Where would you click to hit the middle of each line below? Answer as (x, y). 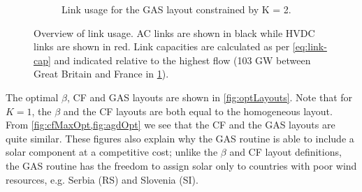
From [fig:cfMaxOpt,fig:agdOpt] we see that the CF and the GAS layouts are (171, 125)
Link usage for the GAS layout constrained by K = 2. (176, 9)
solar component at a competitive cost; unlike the (112, 152)
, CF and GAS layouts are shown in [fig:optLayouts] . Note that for (210, 97)
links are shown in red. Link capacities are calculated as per (162, 46)
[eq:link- (310, 46)
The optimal (32, 97)
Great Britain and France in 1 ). (101, 74)
